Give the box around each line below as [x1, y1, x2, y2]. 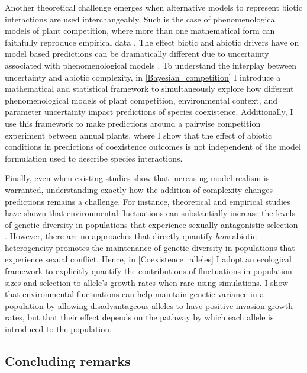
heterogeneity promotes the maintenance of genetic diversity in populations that [5, 241, 295, 253]
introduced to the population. [5, 323, 112, 335]
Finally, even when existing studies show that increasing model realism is [5, 172, 270, 184]
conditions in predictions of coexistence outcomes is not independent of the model [5, 140, 301, 153]
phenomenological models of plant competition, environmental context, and [5, 94, 277, 106]
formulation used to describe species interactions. [5, 152, 183, 164]
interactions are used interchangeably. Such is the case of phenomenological [5, 12, 277, 25]
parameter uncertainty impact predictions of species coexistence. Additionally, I [5, 105, 293, 118]
